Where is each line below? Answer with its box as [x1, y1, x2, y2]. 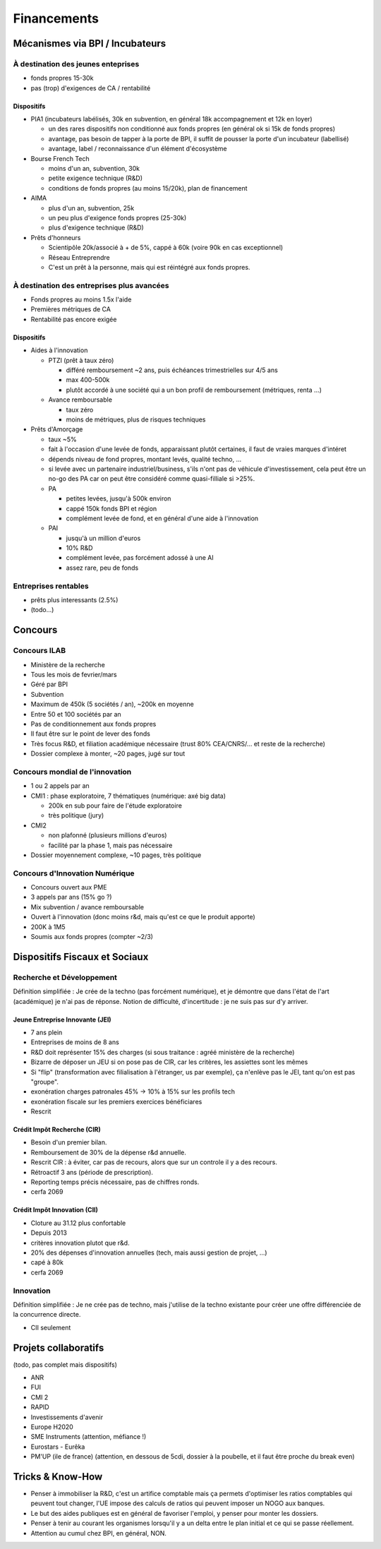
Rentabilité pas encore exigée [30, 315, 117, 323]
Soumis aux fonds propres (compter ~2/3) [30, 933, 153, 941]
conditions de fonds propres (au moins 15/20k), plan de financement [48, 184, 248, 192]
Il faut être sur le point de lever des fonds [30, 729, 151, 738]
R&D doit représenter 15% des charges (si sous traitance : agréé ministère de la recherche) [30, 1048, 295, 1056]
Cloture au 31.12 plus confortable [30, 1219, 126, 1227]
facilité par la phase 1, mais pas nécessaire [48, 841, 173, 849]
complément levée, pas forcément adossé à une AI [66, 554, 214, 562]
